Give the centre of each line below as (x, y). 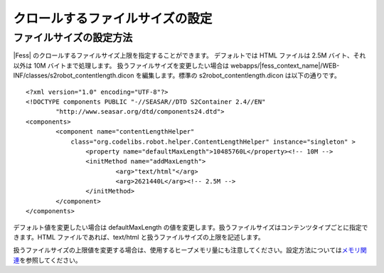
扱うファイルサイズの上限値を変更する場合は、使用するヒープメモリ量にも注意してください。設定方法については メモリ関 (190, 250)
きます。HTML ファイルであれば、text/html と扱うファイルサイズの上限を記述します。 (139, 237)
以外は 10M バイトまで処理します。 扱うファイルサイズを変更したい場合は (121, 65)
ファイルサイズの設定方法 (73, 38)
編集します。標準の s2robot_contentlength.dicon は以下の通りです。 (241, 75)
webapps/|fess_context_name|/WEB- (285, 65)
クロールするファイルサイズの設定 (113, 18)
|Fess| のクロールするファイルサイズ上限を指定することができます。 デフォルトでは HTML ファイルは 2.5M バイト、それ (190, 55)
